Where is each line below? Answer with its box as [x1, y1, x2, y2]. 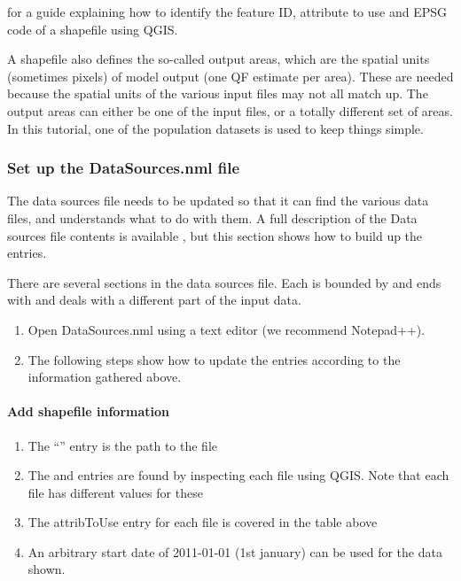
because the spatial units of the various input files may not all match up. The [7, 84, 428, 103]
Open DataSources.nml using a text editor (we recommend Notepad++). [27, 320, 426, 338]
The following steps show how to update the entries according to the [27, 350, 401, 368]
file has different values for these [27, 483, 203, 501]
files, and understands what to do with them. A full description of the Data [7, 208, 418, 227]
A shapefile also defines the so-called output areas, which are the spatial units [7, 50, 430, 68]
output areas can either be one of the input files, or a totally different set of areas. [7, 101, 453, 120]
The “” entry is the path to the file [27, 436, 218, 454]
